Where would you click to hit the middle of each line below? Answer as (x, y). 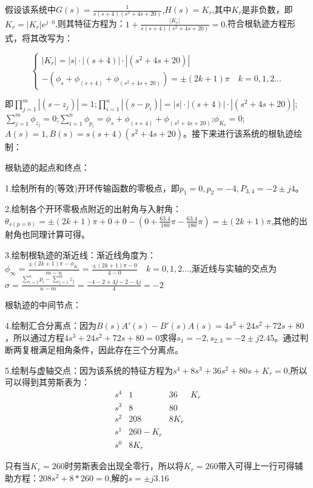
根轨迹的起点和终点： (47, 167)
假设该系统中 (30, 9)
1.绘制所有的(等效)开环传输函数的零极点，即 (92, 187)
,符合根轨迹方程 (256, 23)
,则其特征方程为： (90, 23)
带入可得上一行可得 (256, 466)
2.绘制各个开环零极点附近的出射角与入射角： (93, 209)
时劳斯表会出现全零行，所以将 (124, 466)
